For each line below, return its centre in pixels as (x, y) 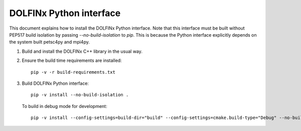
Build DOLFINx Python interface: (55, 83)
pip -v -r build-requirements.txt (73, 72)
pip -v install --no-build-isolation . (80, 95)
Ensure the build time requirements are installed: (72, 61)
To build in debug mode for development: (64, 106)
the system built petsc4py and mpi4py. (49, 42)
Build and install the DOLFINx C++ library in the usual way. (82, 51)
